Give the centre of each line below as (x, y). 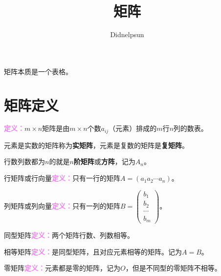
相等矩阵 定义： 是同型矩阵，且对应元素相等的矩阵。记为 (93, 251)
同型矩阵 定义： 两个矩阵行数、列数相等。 (69, 235)
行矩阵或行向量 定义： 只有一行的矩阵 (62, 178)
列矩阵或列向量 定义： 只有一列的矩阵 (62, 205)
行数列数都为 (24, 161)
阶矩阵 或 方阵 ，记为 (104, 161)
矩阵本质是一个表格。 (38, 71)
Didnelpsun (127, 34)
